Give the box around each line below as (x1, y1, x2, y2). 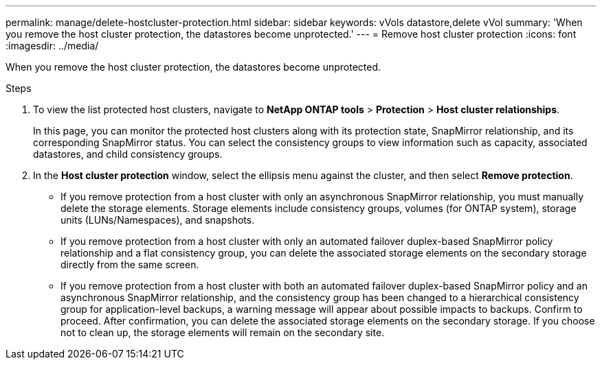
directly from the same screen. (60, 259, 199, 270)
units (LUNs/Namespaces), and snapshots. (60, 214, 255, 226)
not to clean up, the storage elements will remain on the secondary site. (60, 327, 385, 338)
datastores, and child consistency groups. (33, 148, 223, 160)
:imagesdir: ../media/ (5, 40, 99, 51)
